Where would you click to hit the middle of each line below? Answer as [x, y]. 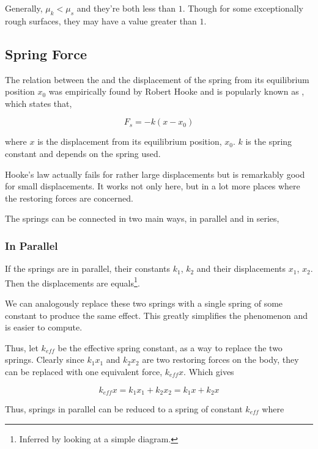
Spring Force [46, 53]
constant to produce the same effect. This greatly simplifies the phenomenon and [157, 315]
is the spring [269, 141]
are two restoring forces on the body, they [220, 360]
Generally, [24, 8]
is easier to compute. [44, 327]
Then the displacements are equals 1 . [72, 282]
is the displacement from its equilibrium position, [130, 141]
